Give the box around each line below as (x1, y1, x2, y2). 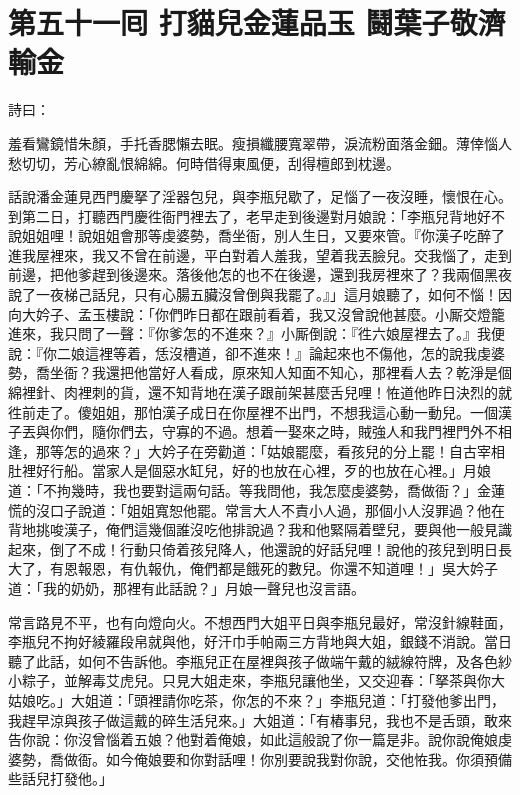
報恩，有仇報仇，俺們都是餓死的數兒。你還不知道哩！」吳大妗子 (77, 558, 498, 579)
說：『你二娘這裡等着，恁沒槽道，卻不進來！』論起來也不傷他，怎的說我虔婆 (8, 342, 505, 363)
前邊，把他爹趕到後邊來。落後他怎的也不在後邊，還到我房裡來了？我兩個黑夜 (8, 264, 512, 285)
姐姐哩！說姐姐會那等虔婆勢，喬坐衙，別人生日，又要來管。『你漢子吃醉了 (21, 225, 505, 246)
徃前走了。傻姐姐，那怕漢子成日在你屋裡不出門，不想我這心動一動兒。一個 (8, 401, 498, 422)
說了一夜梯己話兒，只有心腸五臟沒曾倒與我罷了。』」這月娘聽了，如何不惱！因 (8, 284, 512, 305)
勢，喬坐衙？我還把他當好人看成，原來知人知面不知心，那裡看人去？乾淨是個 (8, 362, 512, 383)
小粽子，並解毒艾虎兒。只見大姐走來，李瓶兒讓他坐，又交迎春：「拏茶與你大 (8, 670, 505, 691)
